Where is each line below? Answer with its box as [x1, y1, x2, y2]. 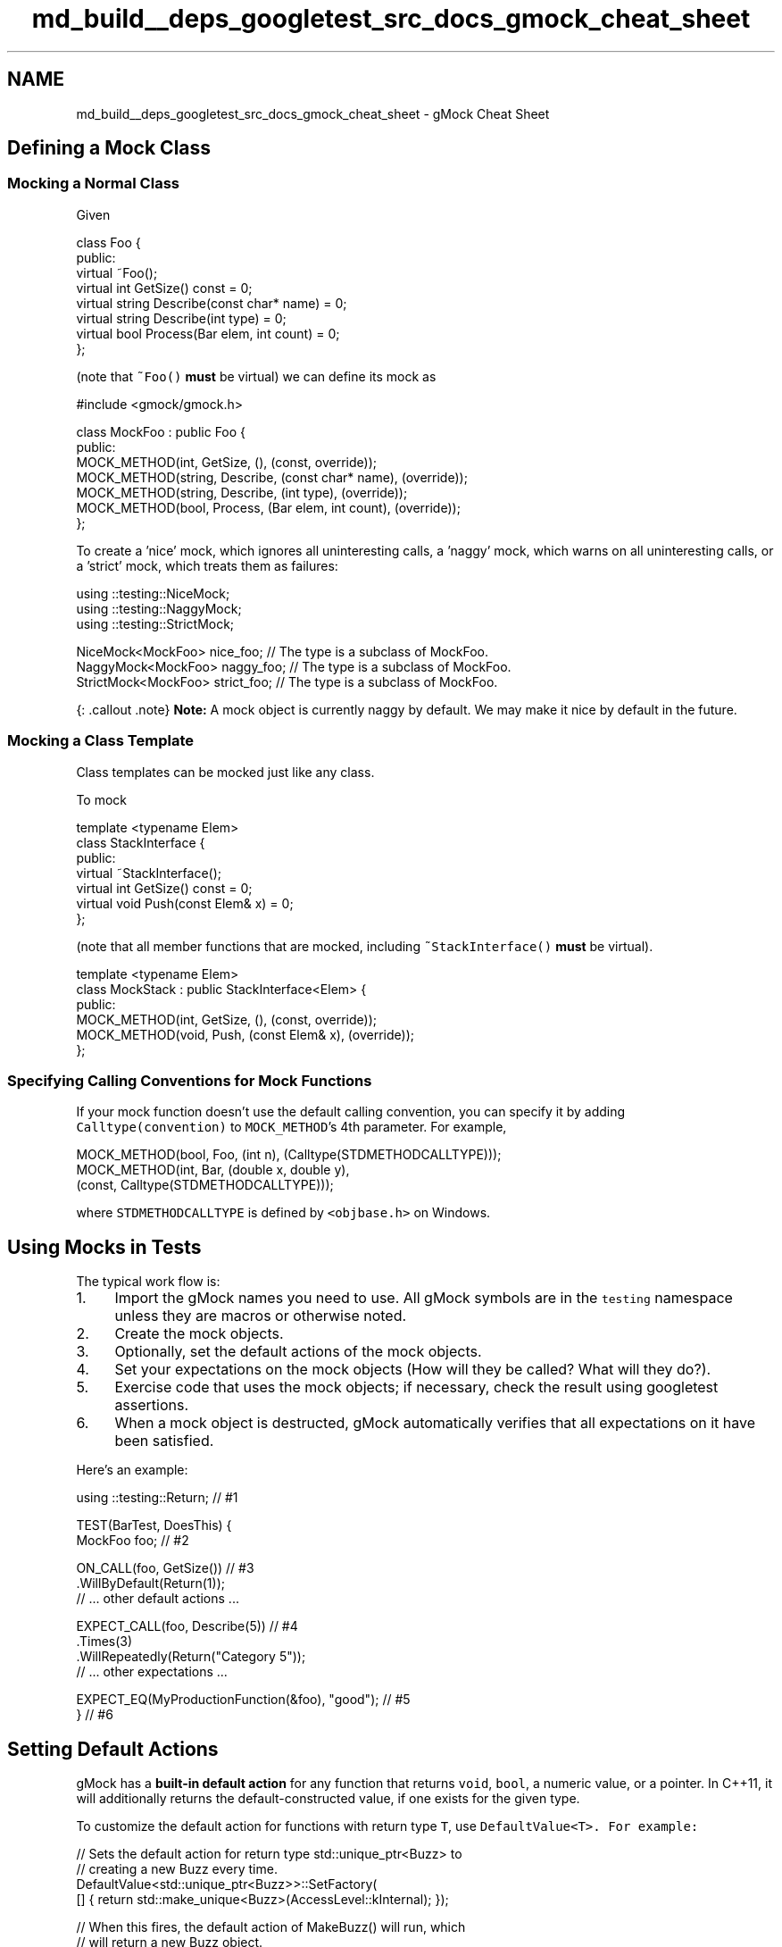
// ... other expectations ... [76, 1664, 228, 1680]
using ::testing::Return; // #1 [76, 1490, 238, 1506]
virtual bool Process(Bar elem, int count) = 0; [76, 325, 340, 341]
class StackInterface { [76, 834, 205, 850]
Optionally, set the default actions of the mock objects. [114, 1342, 482, 1361]
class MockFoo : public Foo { [76, 423, 246, 439]
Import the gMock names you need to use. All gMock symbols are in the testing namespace [114, 1289, 733, 1308]
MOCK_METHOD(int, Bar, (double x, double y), [76, 1162, 350, 1178]
